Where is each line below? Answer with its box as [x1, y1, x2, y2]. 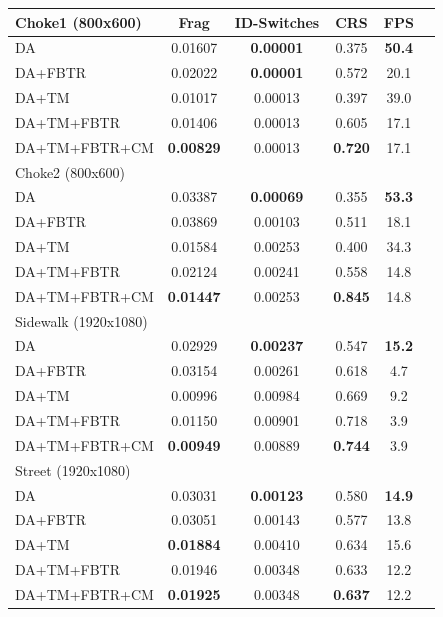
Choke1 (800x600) [15, 11, 142, 32]
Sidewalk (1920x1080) [15, 310, 148, 331]
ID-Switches [234, 11, 320, 32]
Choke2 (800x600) [15, 161, 126, 182]
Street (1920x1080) [15, 459, 131, 480]
